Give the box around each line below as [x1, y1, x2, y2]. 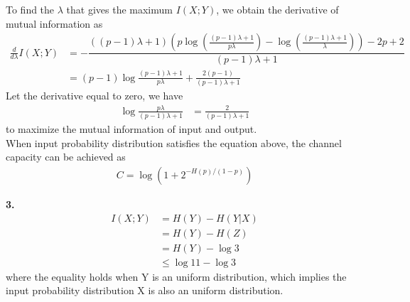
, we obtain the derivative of [216, 2, 339, 16]
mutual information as [6, 16, 103, 31]
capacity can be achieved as [6, 149, 126, 164]
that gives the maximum [66, 2, 173, 16]
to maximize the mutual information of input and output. [6, 122, 257, 136]
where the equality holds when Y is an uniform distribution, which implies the [6, 269, 347, 284]
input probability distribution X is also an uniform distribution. [6, 283, 284, 298]
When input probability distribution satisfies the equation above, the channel [6, 135, 342, 150]
